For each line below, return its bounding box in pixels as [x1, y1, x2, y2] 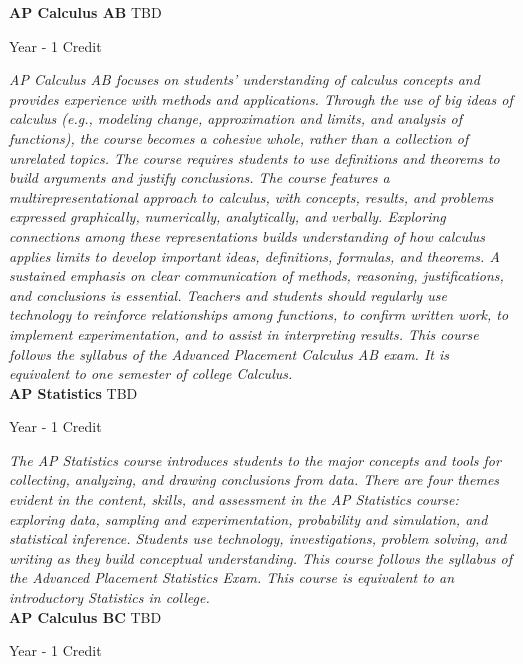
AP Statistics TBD [9, 382, 138, 403]
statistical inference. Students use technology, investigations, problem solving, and [9, 528, 507, 549]
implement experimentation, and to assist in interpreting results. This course [9, 323, 479, 344]
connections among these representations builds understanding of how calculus [9, 225, 486, 246]
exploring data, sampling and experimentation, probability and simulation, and [9, 508, 488, 529]
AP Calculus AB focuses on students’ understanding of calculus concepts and [9, 69, 480, 90]
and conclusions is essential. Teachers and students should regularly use [9, 284, 447, 305]
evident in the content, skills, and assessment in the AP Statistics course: [9, 489, 459, 510]
